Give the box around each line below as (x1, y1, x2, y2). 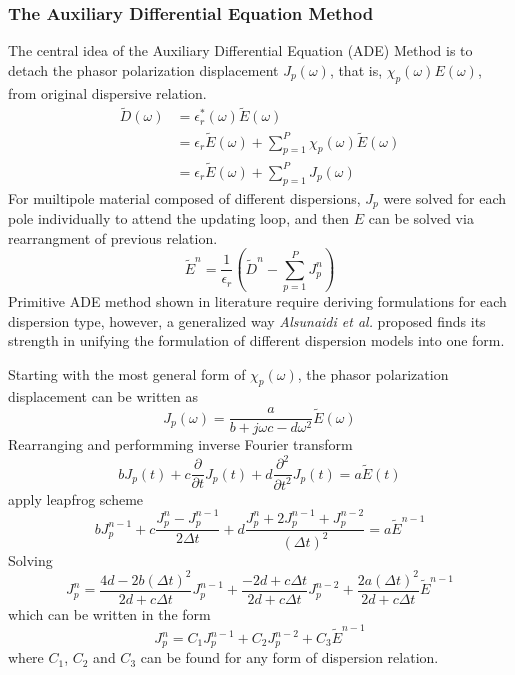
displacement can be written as (8, 386, 198, 407)
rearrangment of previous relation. (8, 227, 218, 248)
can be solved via (368, 208, 474, 228)
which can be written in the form (8, 603, 211, 624)
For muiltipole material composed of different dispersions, (8, 187, 361, 208)
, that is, (329, 59, 383, 80)
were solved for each (383, 187, 507, 208)
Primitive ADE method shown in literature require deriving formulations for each (8, 290, 507, 311)
